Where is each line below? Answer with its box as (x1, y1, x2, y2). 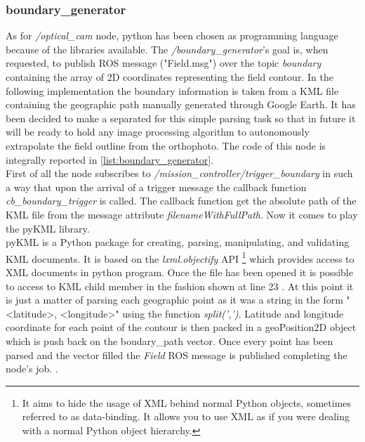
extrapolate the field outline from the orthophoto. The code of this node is (6, 138, 326, 152)
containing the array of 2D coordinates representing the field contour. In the (6, 70, 333, 84)
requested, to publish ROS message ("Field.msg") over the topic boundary (6, 56, 321, 70)
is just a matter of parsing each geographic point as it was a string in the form (6, 292, 343, 307)
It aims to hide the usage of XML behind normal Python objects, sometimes (22, 395, 352, 410)
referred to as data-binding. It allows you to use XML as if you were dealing (22, 409, 350, 424)
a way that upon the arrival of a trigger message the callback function (6, 179, 307, 194)
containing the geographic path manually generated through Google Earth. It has (6, 97, 356, 112)
